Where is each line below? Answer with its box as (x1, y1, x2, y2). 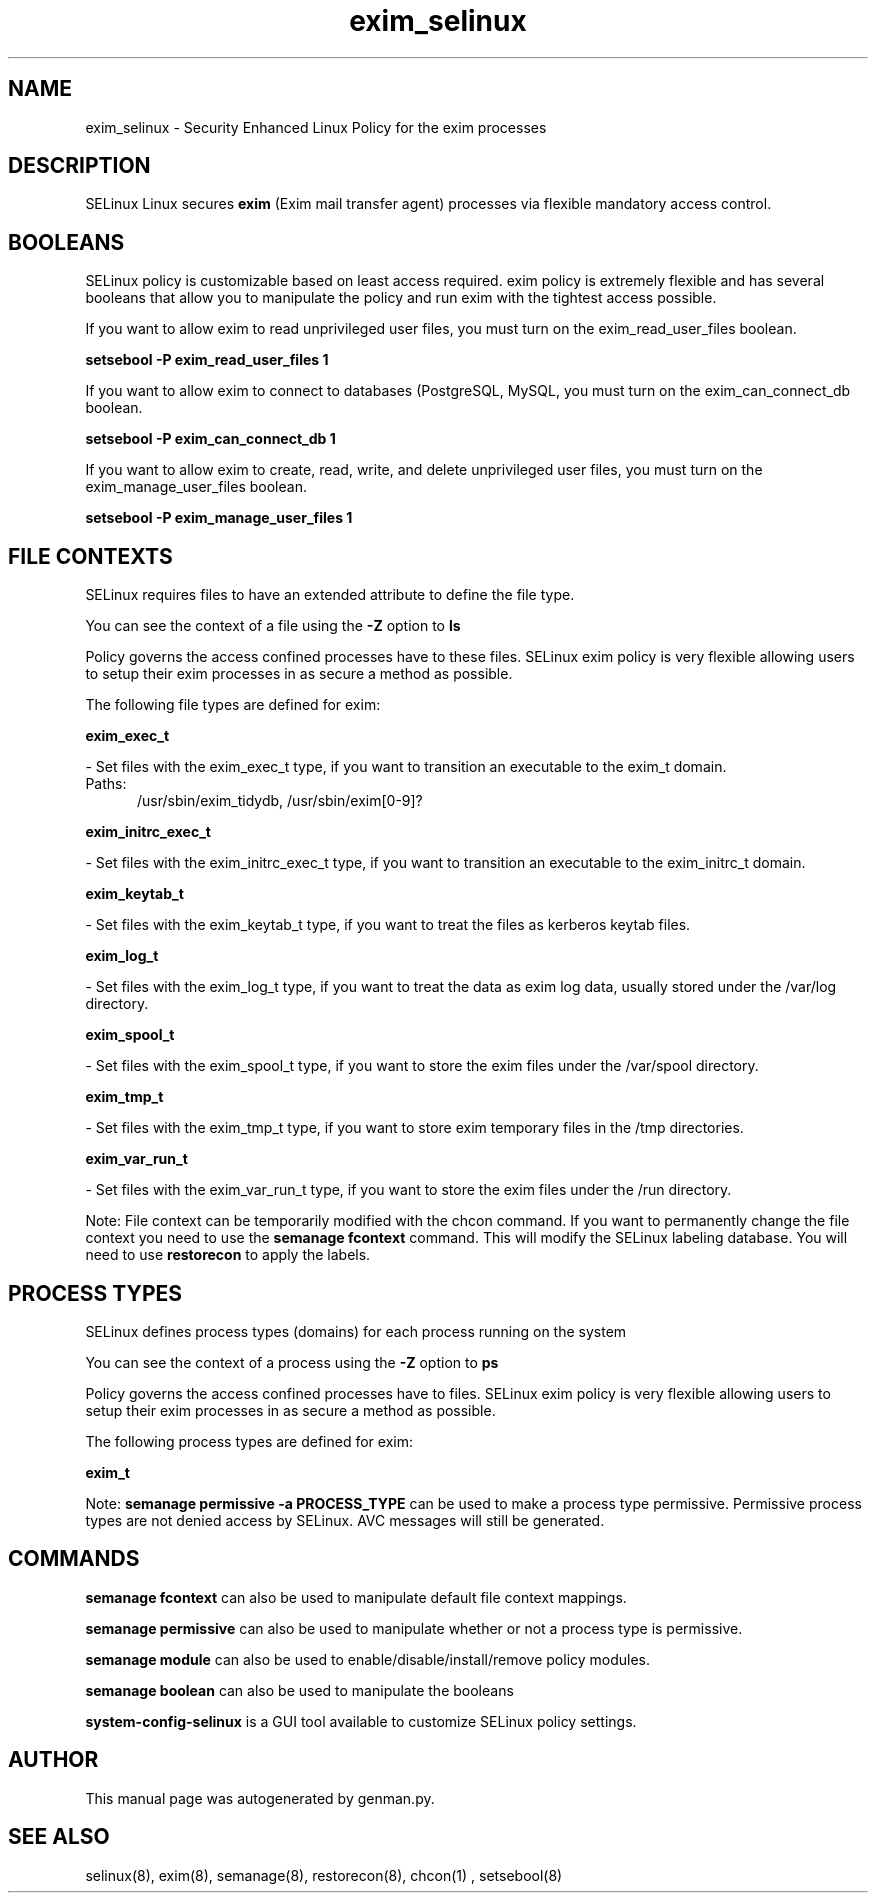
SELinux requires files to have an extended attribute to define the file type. (85, 586, 575, 604)
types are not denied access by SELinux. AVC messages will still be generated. (85, 1511, 605, 1529)
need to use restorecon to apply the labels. (85, 1246, 371, 1264)
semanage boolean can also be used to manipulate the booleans (85, 1681, 514, 1699)
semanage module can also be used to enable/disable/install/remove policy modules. (85, 1650, 651, 1668)
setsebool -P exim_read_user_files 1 (85, 351, 329, 369)
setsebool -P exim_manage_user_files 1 (85, 509, 353, 527)
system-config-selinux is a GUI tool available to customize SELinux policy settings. (85, 1712, 637, 1730)
